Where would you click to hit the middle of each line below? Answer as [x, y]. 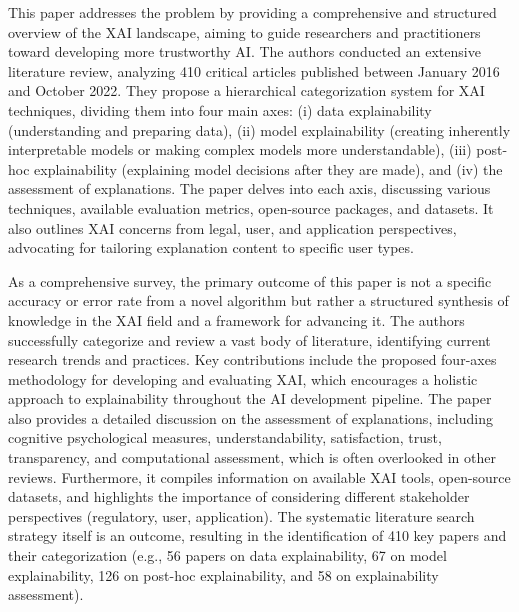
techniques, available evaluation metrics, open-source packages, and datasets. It [251, 207]
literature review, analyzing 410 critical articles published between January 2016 [254, 70]
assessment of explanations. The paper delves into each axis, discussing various [249, 188]
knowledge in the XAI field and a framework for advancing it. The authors [236, 319]
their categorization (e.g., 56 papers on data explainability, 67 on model [227, 555]
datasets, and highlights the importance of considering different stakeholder [239, 496]
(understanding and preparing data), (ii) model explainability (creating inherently [259, 129]
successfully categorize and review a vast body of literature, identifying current [249, 339]
